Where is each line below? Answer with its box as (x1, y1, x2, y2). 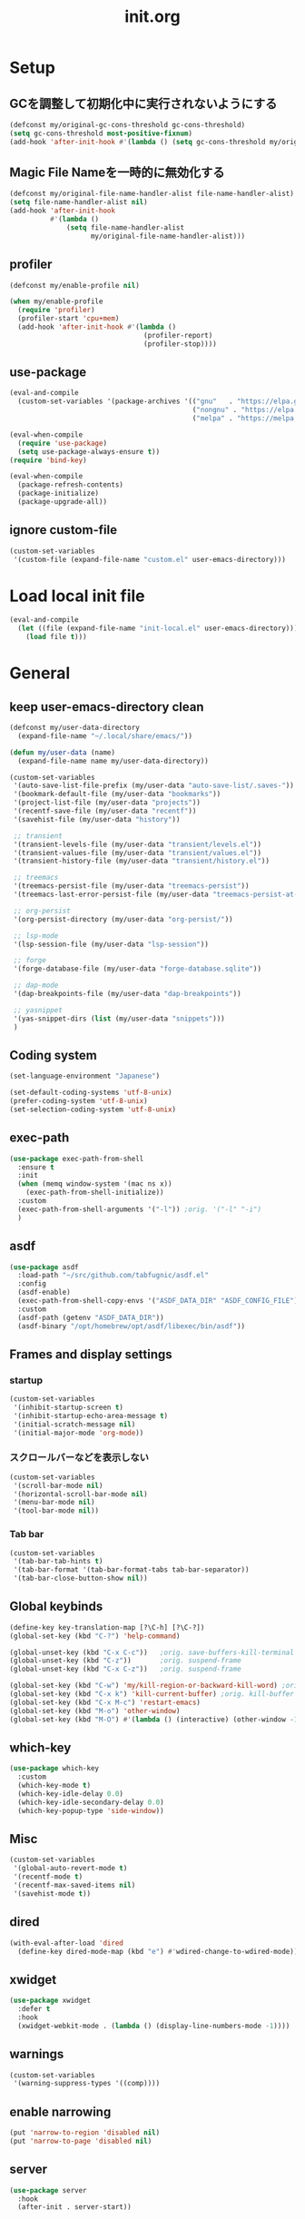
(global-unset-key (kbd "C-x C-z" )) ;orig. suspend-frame (9, 1664, 242, 1674)
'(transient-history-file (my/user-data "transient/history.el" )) (13, 856, 271, 866)
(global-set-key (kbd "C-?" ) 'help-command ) (9, 1632, 181, 1641)
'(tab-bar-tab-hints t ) (13, 1557, 103, 1566)
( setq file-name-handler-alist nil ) (9, 198, 148, 207)
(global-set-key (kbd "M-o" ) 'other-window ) (9, 1706, 181, 1715)
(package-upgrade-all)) (17, 498, 107, 507)
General (9, 663, 71, 684)
